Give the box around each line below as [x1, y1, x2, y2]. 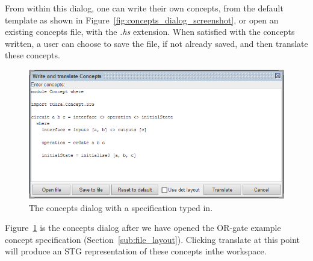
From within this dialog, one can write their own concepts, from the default [5, 2, 284, 14]
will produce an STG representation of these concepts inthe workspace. [5, 245, 267, 257]
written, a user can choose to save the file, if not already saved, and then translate [5, 37, 308, 49]
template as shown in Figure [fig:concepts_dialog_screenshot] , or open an [5, 13, 279, 26]
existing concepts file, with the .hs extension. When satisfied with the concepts [5, 25, 295, 38]
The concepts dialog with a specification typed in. [29, 201, 213, 213]
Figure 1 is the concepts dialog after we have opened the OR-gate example [5, 221, 281, 234]
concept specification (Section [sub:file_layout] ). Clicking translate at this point [5, 233, 300, 245]
